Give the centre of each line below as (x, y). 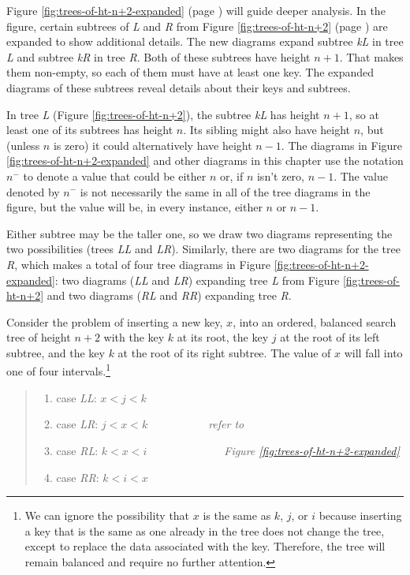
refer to (226, 424)
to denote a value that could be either (115, 175)
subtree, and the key (56, 352)
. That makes (371, 56)
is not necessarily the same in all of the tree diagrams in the (225, 191)
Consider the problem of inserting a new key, (115, 321)
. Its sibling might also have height (267, 130)
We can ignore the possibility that (107, 515)
